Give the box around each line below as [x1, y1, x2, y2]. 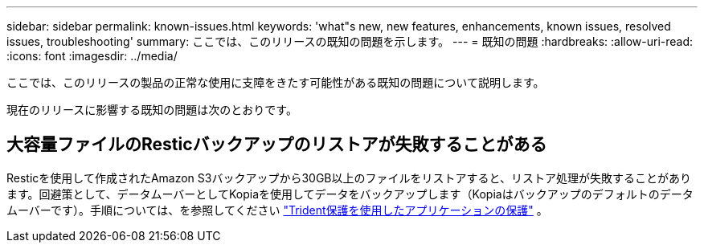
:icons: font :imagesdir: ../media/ [6, 49, 178, 63]
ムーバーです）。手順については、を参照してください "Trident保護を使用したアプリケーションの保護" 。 [6, 202, 548, 217]
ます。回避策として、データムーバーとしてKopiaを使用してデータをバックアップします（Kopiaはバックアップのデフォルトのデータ [6, 186, 694, 201]
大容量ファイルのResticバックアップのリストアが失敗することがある [6, 134, 547, 155]
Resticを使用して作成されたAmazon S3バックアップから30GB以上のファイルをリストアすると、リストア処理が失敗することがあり [6, 170, 691, 185]
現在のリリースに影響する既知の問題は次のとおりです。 [6, 103, 297, 116]
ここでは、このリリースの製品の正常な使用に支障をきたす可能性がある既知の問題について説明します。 [6, 76, 545, 89]
